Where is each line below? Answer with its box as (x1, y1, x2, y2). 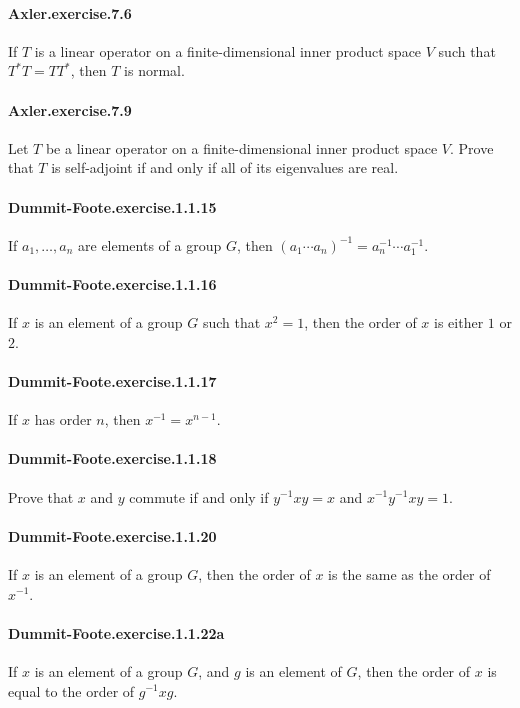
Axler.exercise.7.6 (8, 2, 132, 23)
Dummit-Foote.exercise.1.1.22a (8, 622, 225, 643)
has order (34, 409, 92, 430)
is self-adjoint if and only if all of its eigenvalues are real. (51, 157, 399, 178)
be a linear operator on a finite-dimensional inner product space (45, 137, 438, 158)
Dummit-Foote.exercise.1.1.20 (8, 525, 217, 546)
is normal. (124, 60, 185, 81)
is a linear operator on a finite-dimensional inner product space (34, 40, 422, 61)
